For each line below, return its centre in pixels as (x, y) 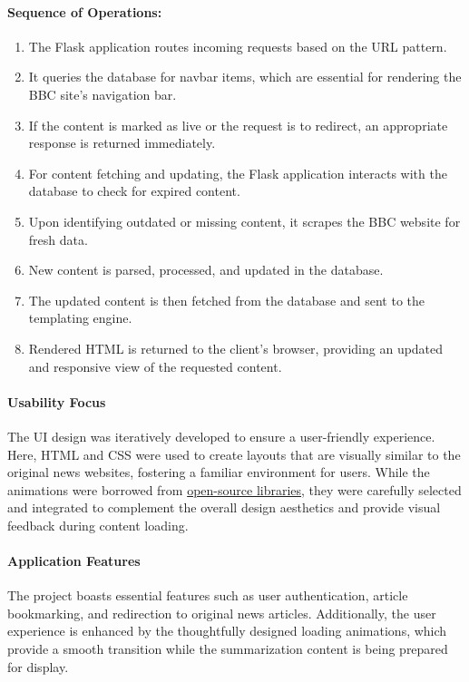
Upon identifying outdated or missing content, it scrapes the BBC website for (244, 221)
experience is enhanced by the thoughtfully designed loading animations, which (227, 631)
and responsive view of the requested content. (155, 366)
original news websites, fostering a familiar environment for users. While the (219, 472)
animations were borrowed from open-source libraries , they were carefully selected (234, 489)
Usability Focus (57, 401)
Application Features (74, 561)
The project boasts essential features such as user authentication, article (208, 595)
